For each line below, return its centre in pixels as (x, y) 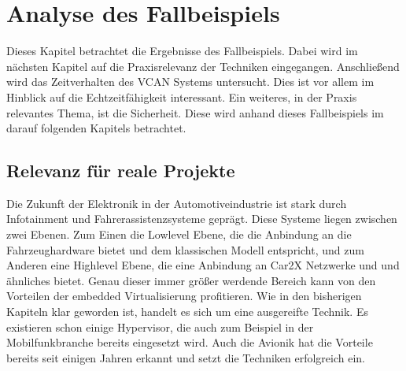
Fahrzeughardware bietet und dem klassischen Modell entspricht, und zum (185, 249)
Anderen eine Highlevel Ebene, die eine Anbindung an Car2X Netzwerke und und (203, 265)
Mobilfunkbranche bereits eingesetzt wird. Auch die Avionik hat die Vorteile (190, 342)
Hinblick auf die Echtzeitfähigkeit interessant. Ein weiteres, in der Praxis (182, 96)
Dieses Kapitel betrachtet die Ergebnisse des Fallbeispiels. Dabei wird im (182, 51)
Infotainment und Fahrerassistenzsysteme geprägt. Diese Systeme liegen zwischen (202, 219)
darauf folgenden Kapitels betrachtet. (96, 128)
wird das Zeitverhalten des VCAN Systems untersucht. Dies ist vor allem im (190, 82)
